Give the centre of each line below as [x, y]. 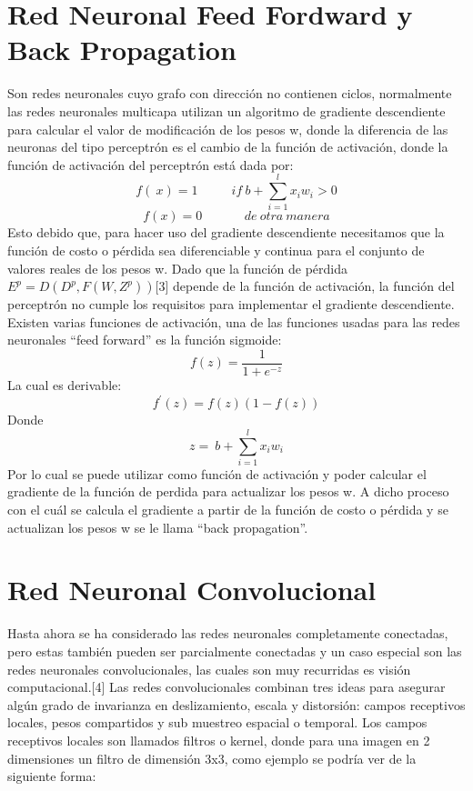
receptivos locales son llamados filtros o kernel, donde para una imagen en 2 [219, 740]
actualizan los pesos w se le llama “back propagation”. [158, 527]
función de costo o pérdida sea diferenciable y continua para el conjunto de [216, 250]
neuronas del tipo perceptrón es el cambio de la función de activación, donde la [228, 147]
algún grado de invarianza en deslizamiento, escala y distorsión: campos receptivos [236, 704]
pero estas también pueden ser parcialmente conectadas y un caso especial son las [235, 651]
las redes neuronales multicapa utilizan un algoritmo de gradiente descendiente [226, 110]
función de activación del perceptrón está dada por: [151, 164]
